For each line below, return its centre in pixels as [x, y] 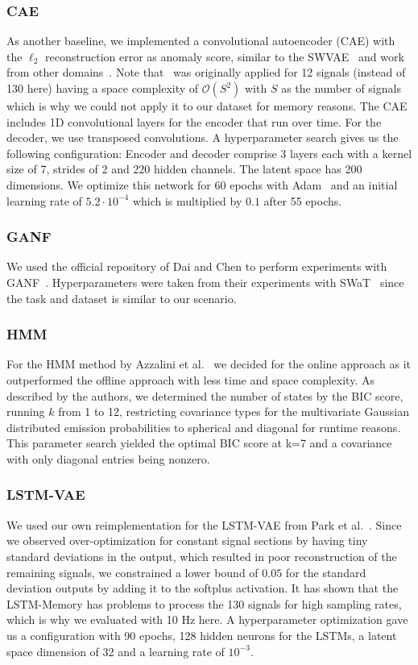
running [26, 411]
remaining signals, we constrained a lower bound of [132, 572]
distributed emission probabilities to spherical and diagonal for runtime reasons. [204, 427]
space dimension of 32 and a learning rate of [116, 651]
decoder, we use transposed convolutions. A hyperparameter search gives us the [203, 137]
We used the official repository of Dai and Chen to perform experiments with [197, 266]
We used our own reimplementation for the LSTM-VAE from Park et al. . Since [204, 524]
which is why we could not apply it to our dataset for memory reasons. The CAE [207, 106]
